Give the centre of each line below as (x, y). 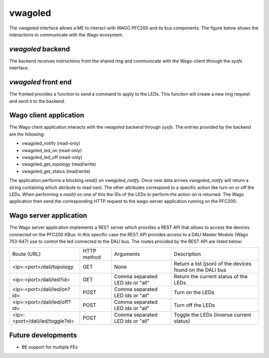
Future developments (43, 335)
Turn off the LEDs (194, 305)
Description (187, 254)
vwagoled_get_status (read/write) (56, 171)
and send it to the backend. (37, 101)
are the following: (27, 134)
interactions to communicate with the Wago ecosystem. (67, 34)
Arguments (127, 254)
